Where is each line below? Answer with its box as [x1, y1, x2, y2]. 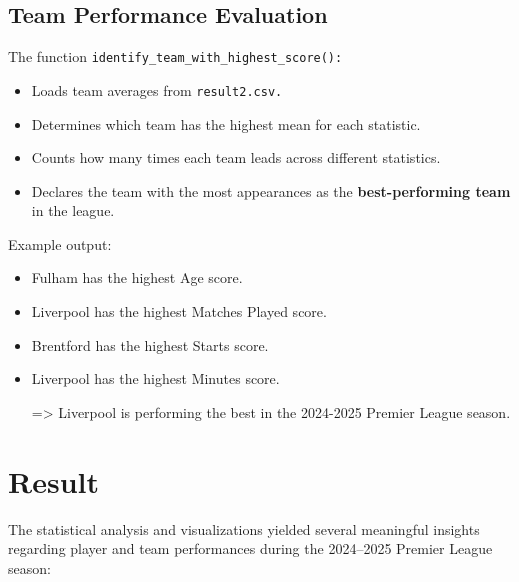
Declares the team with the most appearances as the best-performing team [31, 180, 511, 201]
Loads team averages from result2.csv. [31, 79, 283, 100]
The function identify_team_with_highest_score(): [8, 46, 343, 67]
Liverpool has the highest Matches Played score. [31, 301, 327, 322]
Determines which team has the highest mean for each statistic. [31, 113, 421, 134]
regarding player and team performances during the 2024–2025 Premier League [8, 538, 493, 559]
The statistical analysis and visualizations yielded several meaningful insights [8, 518, 480, 539]
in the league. [31, 200, 115, 221]
